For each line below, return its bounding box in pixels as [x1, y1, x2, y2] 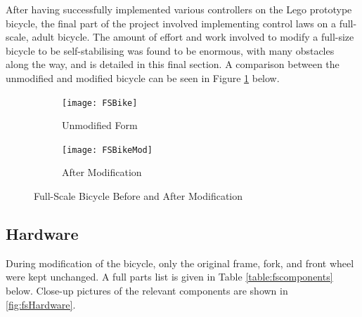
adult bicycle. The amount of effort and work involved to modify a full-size [32, 29, 354, 44]
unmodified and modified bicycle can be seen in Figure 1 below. [6, 70, 280, 85]
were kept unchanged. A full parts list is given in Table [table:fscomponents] [6, 269, 333, 284]
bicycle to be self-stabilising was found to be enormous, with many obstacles [6, 43, 335, 58]
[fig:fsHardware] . [6, 297, 76, 311]
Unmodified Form [62, 118, 138, 133]
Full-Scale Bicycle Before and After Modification [34, 189, 243, 203]
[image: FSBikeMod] [62, 144, 153, 155]
